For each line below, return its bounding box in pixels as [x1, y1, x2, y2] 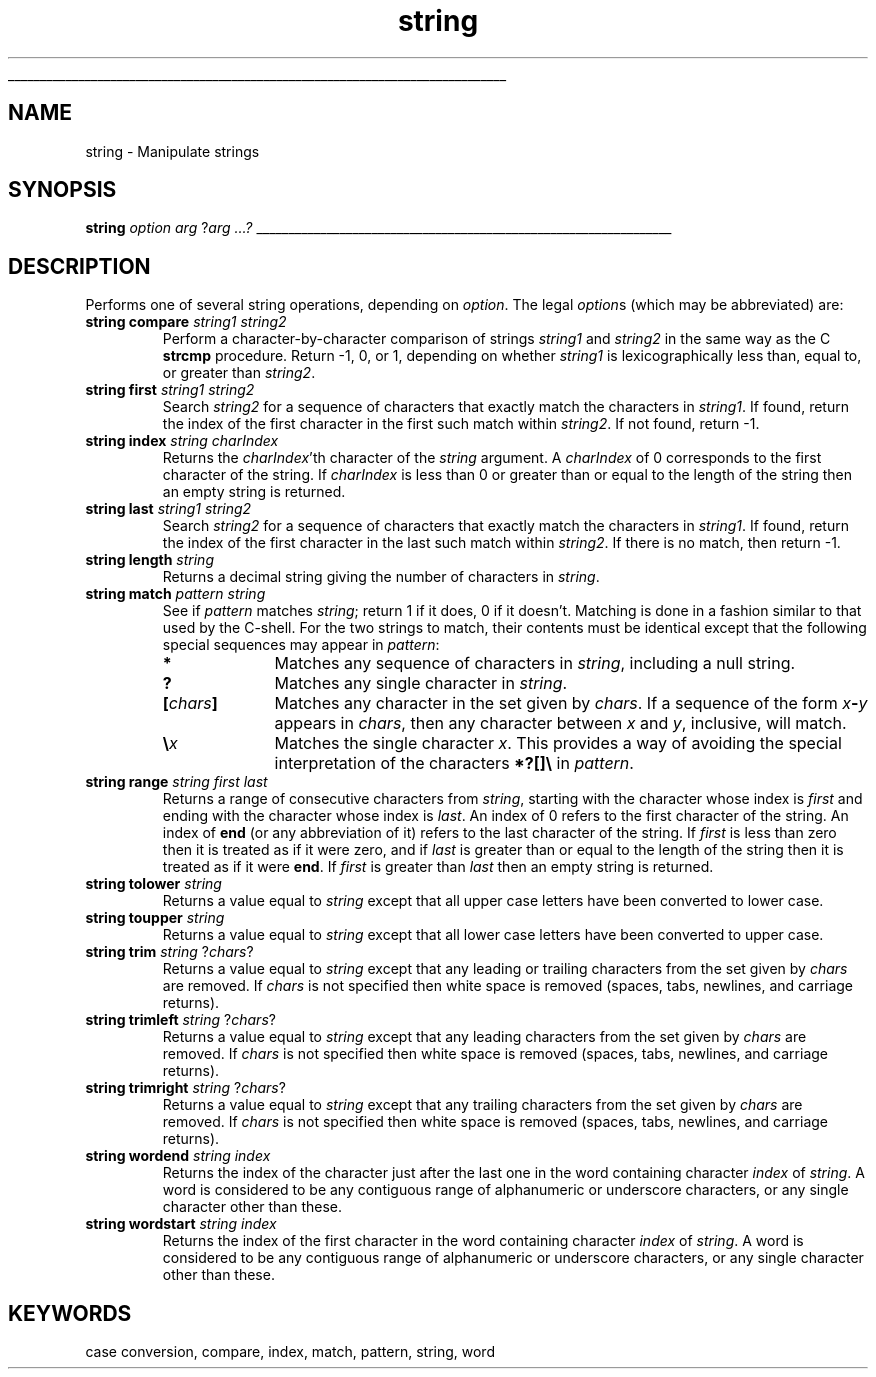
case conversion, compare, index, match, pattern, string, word [85, 1343, 495, 1361]
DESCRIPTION [8, 253, 151, 279]
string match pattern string [85, 585, 266, 603]
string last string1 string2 [85, 500, 252, 518]
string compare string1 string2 [85, 313, 287, 331]
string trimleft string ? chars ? [85, 1011, 276, 1029]
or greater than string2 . [162, 364, 316, 382]
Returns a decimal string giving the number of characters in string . [162, 568, 600, 586]
